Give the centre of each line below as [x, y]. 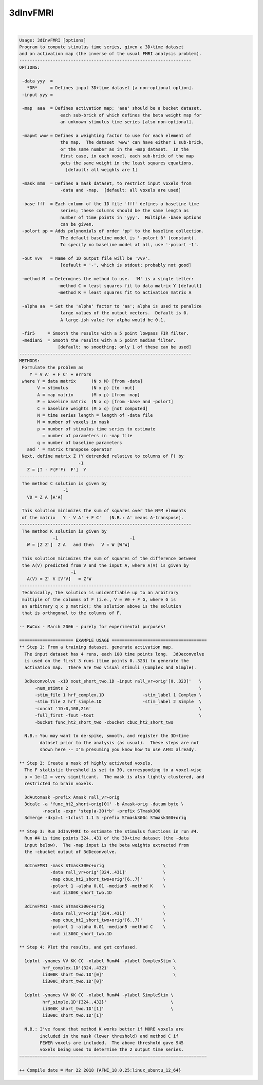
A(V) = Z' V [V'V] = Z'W [59, 579]
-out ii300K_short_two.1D [81, 893]
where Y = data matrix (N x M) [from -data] [83, 381]
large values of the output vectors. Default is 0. [124, 313]
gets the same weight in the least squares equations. [127, 163]
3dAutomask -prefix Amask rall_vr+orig [72, 797]
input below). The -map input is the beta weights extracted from [107, 845]
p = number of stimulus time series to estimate [96, 429]
